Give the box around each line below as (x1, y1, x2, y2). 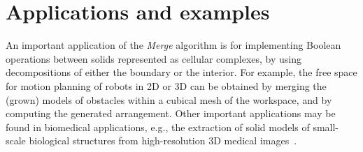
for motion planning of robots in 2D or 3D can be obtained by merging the (6, 78, 327, 93)
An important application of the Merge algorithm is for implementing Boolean (6, 38, 341, 52)
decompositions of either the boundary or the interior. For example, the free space (6, 65, 357, 79)
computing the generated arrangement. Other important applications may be (6, 106, 336, 121)
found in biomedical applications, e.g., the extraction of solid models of (6, 119, 310, 134)
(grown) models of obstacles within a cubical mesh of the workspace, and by (6, 92, 332, 107)
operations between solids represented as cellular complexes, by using (6, 51, 301, 66)
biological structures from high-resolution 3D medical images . (29, 133, 297, 148)
